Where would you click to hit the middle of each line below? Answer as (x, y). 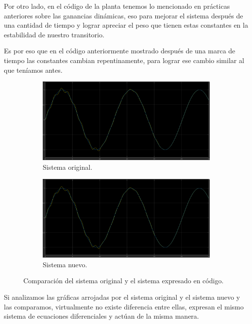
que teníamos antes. (33, 70)
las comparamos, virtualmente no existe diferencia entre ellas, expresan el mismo (124, 306)
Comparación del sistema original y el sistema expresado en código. (124, 281)
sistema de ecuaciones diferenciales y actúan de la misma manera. (101, 316)
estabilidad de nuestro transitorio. (54, 34)
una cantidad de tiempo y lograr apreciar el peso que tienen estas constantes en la (126, 25)
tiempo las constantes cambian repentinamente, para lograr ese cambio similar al (124, 60)
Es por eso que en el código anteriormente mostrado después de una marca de (120, 51)
